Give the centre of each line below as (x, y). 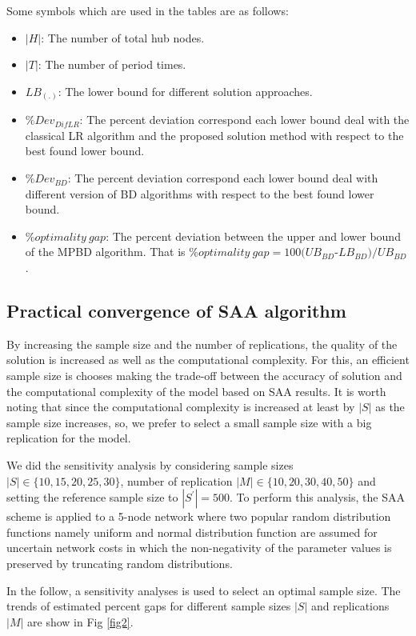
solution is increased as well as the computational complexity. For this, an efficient (208, 360)
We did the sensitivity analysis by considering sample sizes (150, 465)
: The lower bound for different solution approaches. (185, 91)
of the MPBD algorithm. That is (105, 252)
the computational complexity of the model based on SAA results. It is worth (196, 391)
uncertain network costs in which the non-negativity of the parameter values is (199, 548)
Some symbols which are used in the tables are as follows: (148, 10)
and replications (350, 606)
